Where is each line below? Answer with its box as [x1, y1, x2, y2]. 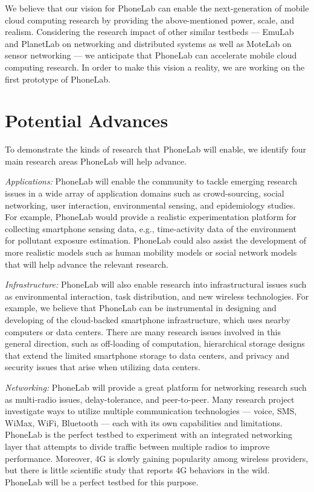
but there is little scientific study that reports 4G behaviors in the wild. [5, 464, 270, 476]
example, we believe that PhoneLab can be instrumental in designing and [5, 301, 277, 314]
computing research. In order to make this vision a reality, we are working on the [5, 60, 305, 73]
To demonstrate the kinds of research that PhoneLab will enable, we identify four [5, 143, 306, 156]
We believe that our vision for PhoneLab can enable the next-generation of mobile [5, 2, 309, 14]
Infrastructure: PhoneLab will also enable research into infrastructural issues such [5, 278, 307, 291]
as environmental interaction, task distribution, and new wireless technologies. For [5, 289, 309, 302]
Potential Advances [5, 108, 168, 133]
